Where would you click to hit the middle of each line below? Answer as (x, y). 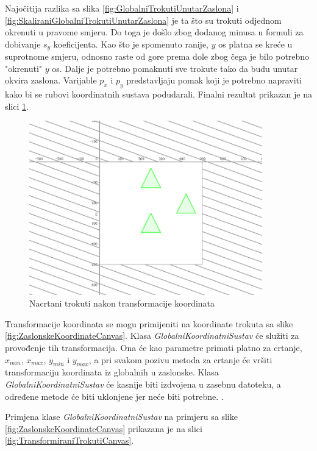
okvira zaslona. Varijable (51, 80)
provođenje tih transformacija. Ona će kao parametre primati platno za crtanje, (154, 347)
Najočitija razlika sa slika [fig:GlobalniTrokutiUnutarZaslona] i (122, 8)
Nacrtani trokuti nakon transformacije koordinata (122, 303)
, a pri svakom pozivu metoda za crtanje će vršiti (180, 359)
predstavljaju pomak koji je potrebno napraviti (214, 80)
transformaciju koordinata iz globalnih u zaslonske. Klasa (112, 372)
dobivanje (23, 44)
